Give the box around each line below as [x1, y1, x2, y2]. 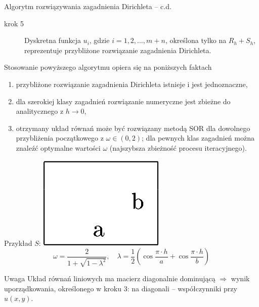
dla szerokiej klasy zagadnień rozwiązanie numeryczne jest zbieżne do [16, 96, 231, 106]
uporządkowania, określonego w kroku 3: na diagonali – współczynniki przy [4, 283, 237, 293]
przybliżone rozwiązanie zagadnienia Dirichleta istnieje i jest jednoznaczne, [16, 78, 248, 89]
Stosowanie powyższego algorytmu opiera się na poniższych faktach [4, 62, 212, 72]
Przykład [4, 237, 32, 248]
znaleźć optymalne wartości [16, 142, 101, 153]
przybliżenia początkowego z [16, 133, 104, 143]
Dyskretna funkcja [24, 35, 81, 46]
